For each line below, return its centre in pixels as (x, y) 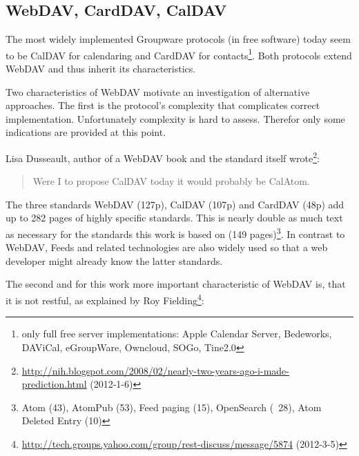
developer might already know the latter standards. (114, 260)
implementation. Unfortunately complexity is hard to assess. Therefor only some (175, 118)
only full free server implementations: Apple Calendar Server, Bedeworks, (177, 334)
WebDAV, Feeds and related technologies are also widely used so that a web (167, 247)
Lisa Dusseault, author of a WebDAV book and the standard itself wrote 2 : (163, 157)
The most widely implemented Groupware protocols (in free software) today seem (178, 39)
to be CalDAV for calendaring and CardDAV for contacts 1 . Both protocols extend (179, 54)
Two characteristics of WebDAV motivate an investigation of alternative (158, 91)
